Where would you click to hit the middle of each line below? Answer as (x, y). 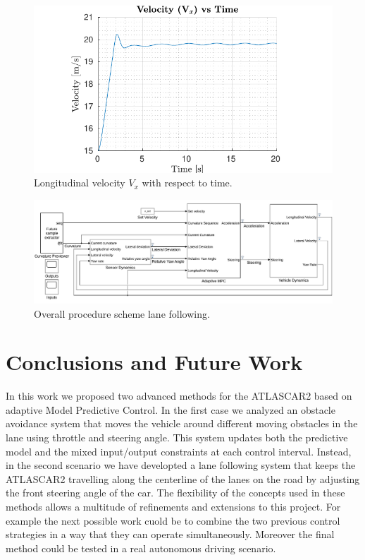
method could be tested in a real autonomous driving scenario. (141, 548)
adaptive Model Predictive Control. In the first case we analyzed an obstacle (171, 409)
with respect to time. (187, 183)
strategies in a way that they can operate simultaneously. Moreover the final (170, 534)
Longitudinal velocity (80, 183)
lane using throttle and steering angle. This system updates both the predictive (177, 437)
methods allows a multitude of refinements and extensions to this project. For (173, 507)
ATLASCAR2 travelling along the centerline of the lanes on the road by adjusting (183, 478)
